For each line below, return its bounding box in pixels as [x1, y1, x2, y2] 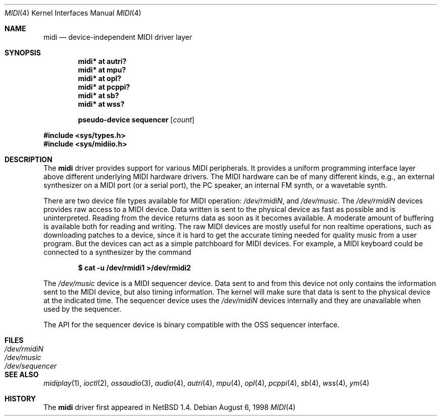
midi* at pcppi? [78, 83, 130, 91]
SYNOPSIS [5, 48, 41, 57]
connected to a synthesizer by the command [43, 248, 192, 256]
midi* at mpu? [78, 65, 126, 74]
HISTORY [5, 394, 36, 403]
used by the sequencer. [43, 305, 122, 313]
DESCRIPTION [5, 155, 53, 164]
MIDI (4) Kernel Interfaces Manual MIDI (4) [5, 9, 141, 17]
